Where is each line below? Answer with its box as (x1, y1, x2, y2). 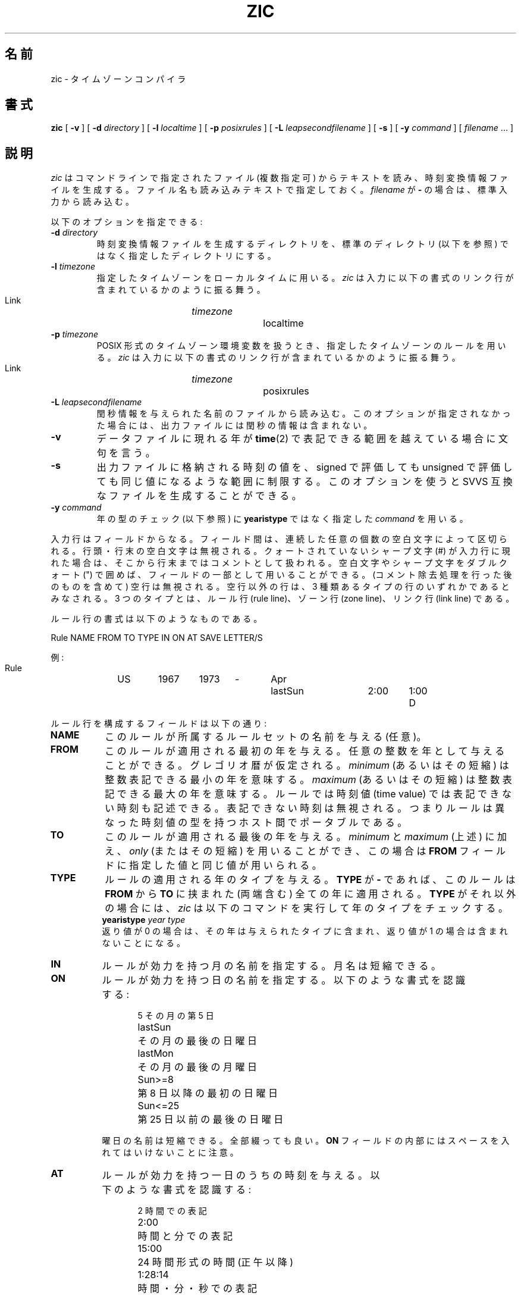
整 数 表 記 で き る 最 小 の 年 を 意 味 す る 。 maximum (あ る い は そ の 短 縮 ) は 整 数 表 (105, 774, 512, 786)
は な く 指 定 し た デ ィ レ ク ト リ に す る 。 (96, 251, 276, 261)
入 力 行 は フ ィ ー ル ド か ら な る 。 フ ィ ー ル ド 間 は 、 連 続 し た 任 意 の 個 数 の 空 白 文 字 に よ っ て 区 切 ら (51, 534, 507, 544)
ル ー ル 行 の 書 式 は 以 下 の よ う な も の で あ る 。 (51, 613, 262, 624)
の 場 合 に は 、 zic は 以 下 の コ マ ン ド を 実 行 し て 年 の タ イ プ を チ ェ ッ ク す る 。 (105, 902, 509, 915)
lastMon (137, 1047, 174, 1060)
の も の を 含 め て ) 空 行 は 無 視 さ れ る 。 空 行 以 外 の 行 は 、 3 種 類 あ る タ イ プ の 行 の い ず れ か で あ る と (51, 581, 510, 592)
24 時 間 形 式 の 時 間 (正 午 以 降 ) (137, 1256, 294, 1269)
